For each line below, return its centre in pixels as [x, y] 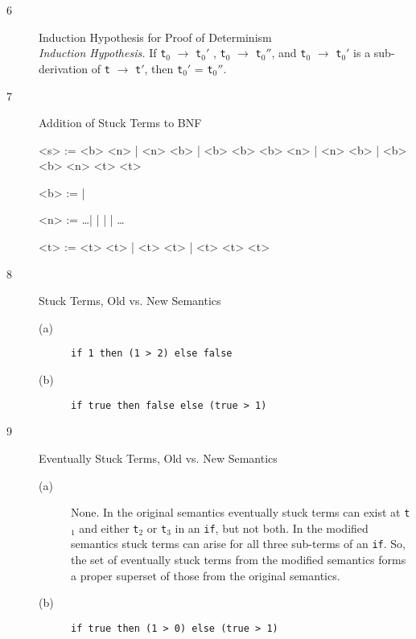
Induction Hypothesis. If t [103, 53]
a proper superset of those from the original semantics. [206, 575]
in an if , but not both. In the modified [272, 528]
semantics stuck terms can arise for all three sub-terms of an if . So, [238, 544]
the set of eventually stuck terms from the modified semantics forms [239, 560]
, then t [164, 68]
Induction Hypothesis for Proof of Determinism [155, 37]
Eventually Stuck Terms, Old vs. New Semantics [158, 458]
